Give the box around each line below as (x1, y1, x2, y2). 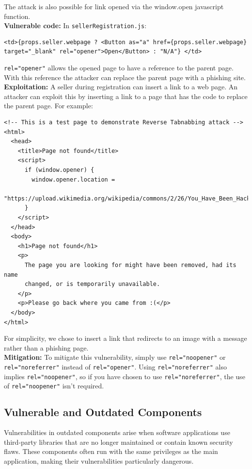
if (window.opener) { (24, 167, 94, 174)
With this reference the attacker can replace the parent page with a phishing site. (4, 72, 246, 82)
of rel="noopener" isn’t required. (4, 381, 104, 391)
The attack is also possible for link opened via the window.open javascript (4, 1, 224, 11)
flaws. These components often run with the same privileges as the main (4, 446, 218, 456)
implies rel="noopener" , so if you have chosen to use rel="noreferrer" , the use (4, 371, 245, 381)
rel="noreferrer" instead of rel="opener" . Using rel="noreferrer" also (4, 361, 227, 371)
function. (4, 11, 31, 21)
